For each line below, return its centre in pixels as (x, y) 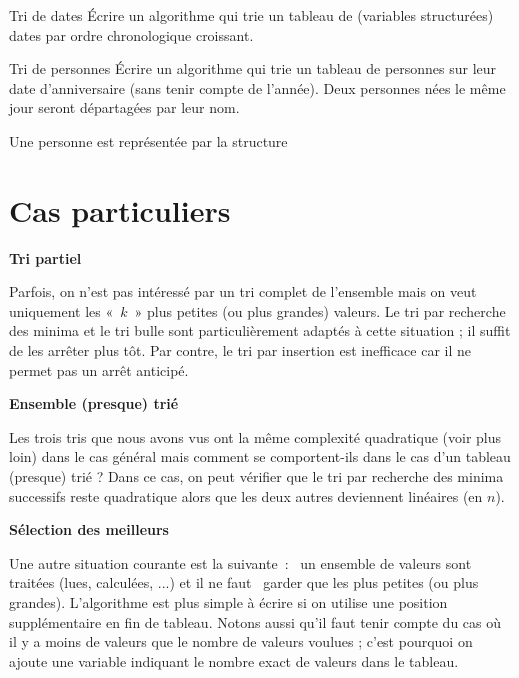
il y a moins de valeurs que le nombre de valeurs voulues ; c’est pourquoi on (241, 641)
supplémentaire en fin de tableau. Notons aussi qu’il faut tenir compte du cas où (255, 621)
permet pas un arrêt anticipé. (99, 369)
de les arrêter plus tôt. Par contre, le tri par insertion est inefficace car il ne (240, 350)
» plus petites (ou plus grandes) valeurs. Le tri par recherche (320, 310)
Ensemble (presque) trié (94, 403)
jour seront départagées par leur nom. (124, 107)
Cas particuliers (120, 209)
